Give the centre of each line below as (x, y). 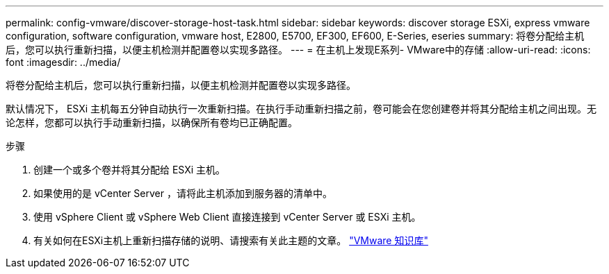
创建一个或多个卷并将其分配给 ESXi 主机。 (130, 170)
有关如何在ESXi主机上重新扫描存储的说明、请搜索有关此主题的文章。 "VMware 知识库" (231, 240)
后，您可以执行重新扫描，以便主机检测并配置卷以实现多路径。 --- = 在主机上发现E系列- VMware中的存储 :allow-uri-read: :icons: (298, 50)
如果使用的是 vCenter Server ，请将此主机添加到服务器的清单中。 (183, 193)
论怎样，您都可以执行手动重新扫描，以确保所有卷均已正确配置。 (152, 122)
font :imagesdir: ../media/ (63, 62)
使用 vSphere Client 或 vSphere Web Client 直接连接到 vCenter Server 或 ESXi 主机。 (227, 217)
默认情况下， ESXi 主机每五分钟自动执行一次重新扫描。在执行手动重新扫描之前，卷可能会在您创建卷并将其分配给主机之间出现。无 (301, 109)
